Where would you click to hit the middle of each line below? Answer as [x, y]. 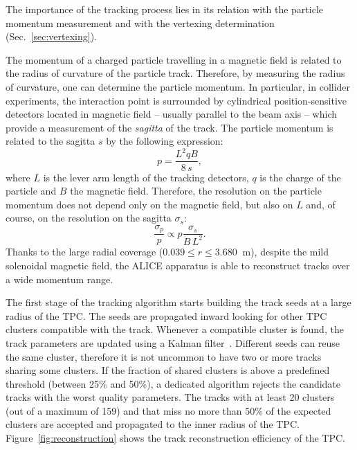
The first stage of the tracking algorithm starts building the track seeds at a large [178, 302]
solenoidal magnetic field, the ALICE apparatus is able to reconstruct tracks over [178, 265]
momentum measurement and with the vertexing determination [140, 22]
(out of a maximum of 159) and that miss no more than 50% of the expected [168, 410]
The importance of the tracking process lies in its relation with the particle [164, 9]
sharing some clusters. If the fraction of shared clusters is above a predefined [168, 370]
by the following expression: [165, 141]
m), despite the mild [286, 252]
